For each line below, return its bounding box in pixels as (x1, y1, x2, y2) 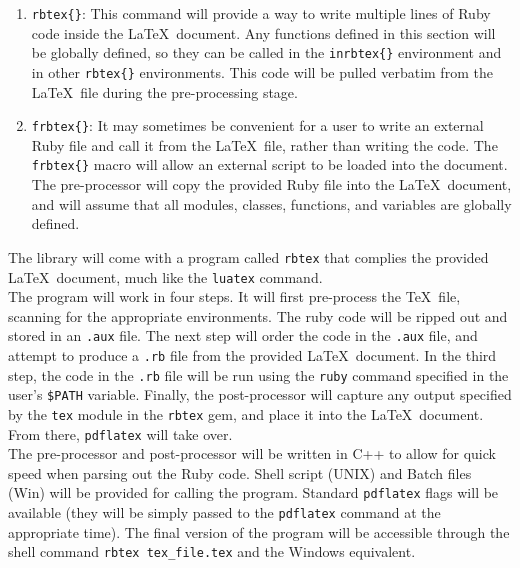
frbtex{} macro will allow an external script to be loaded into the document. (31, 154, 508, 175)
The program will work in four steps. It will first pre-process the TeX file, (8, 286, 461, 307)
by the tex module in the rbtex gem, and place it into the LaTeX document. (8, 403, 484, 424)
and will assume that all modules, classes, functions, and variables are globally (31, 193, 512, 214)
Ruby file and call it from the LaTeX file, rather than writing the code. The (31, 134, 498, 155)
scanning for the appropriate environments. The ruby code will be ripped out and (8, 305, 508, 326)
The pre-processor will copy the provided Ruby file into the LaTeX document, (31, 174, 512, 195)
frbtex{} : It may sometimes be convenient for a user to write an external (31, 115, 484, 136)
